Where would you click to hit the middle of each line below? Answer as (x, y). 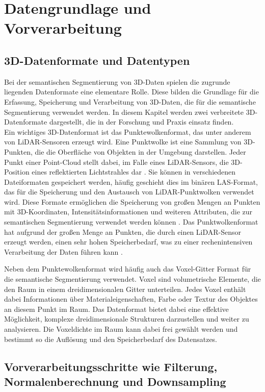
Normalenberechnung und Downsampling (115, 381)
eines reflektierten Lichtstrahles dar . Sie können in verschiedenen (134, 172)
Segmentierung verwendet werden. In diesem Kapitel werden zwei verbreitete (124, 112)
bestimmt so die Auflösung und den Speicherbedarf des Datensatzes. (111, 339)
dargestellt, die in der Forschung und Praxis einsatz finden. (141, 122)
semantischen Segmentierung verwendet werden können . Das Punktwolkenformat (131, 222)
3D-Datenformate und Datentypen (97, 60)
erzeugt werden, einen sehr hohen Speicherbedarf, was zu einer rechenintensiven (128, 242)
